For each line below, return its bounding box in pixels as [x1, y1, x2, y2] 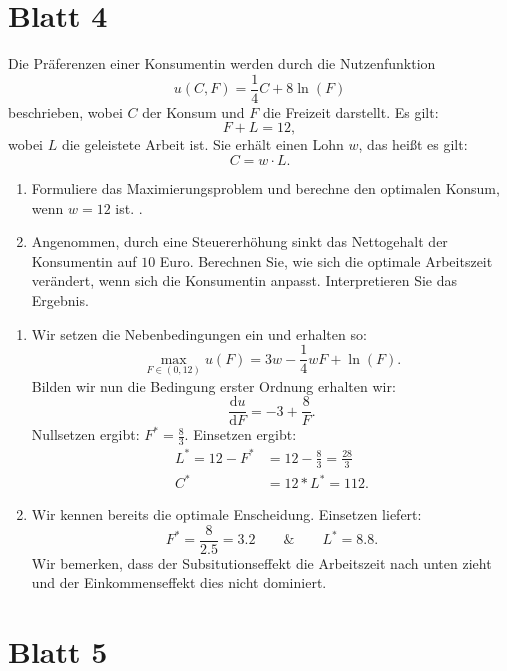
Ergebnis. [31, 289, 89, 310]
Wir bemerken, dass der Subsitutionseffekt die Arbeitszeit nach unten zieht [31, 552, 492, 573]
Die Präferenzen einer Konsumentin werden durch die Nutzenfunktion [8, 53, 436, 74]
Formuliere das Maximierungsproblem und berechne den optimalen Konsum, [31, 177, 500, 198]
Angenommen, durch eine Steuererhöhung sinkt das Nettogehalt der [31, 231, 448, 252]
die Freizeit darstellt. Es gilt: [262, 101, 439, 122]
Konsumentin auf [31, 250, 137, 271]
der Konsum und [142, 101, 245, 122]
